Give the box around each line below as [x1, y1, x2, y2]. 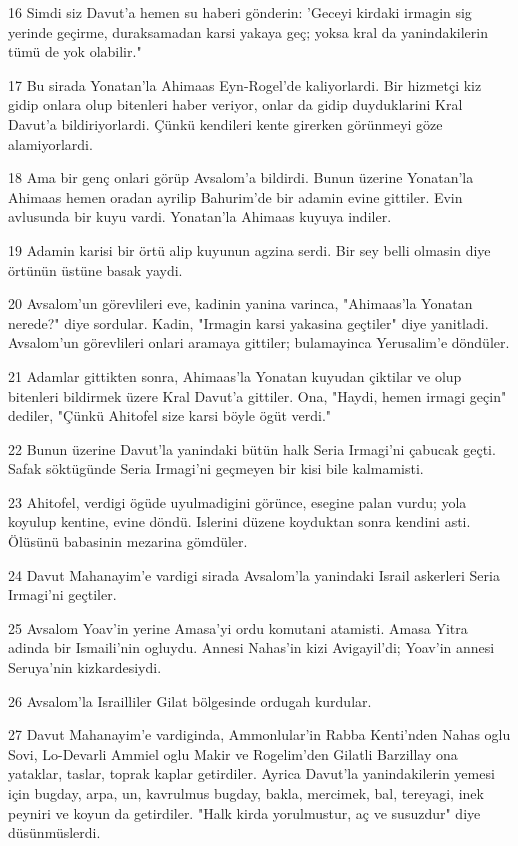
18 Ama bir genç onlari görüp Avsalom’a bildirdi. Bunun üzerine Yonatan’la [8, 167, 474, 188]
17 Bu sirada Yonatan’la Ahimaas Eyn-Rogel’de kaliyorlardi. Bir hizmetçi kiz [8, 74, 482, 95]
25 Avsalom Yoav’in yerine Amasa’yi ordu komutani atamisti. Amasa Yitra [8, 617, 468, 638]
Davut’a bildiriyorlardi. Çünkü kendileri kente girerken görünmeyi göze [8, 113, 443, 134]
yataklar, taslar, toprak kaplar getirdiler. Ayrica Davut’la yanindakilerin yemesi [8, 763, 495, 784]
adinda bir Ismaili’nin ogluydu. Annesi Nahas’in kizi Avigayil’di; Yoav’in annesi [8, 637, 495, 658]
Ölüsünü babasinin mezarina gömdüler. [8, 531, 248, 552]
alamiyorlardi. [8, 133, 93, 154]
